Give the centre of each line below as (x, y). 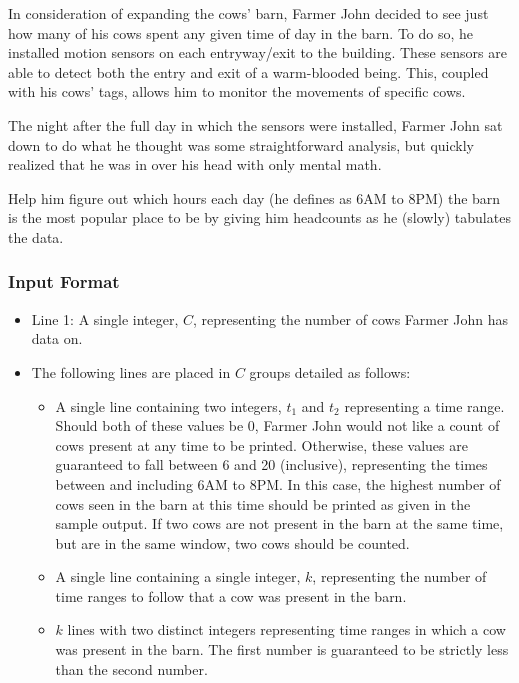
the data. (36, 236)
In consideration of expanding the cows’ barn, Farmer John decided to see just (248, 13)
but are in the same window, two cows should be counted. (232, 542)
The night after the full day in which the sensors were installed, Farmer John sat (255, 124)
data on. (57, 338)
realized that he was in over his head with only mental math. (195, 164)
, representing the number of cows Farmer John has (351, 318)
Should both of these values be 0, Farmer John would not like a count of (277, 425)
